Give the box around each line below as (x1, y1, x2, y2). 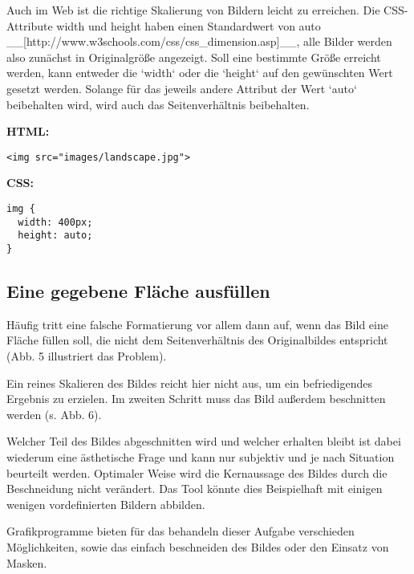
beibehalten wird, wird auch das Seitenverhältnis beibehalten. (6, 96, 310, 112)
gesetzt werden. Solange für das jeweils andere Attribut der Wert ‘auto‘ (6, 79, 357, 96)
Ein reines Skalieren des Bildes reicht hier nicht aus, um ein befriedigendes (6, 374, 372, 391)
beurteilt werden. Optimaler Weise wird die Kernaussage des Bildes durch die (6, 464, 388, 481)
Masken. (6, 554, 47, 571)
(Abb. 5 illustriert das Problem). (6, 348, 167, 364)
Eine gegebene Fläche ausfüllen (6, 279, 270, 303)
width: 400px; (18, 216, 93, 228)
